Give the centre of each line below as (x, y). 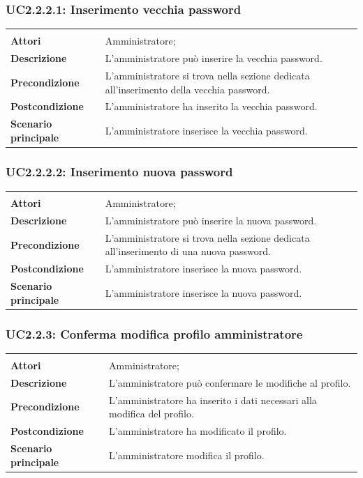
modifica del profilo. (151, 414)
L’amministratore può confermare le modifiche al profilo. (230, 382)
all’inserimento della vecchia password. (187, 89)
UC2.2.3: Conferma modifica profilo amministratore (154, 333)
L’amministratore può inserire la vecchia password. (214, 58)
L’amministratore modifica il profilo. (187, 455)
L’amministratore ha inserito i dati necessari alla (213, 400)
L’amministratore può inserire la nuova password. (211, 220)
